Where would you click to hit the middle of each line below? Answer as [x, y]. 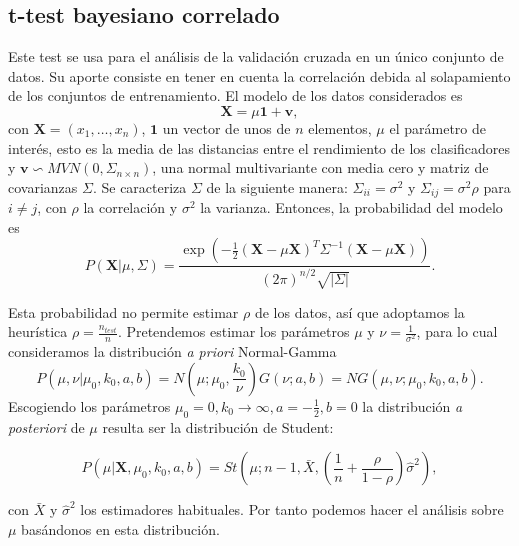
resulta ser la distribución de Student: [218, 426]
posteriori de [46, 426]
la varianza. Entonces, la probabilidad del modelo [351, 207]
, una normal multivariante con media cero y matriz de [320, 167]
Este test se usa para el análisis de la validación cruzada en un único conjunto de [256, 56]
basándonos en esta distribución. [120, 528]
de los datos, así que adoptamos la [359, 311]
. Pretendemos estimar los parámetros [233, 331]
